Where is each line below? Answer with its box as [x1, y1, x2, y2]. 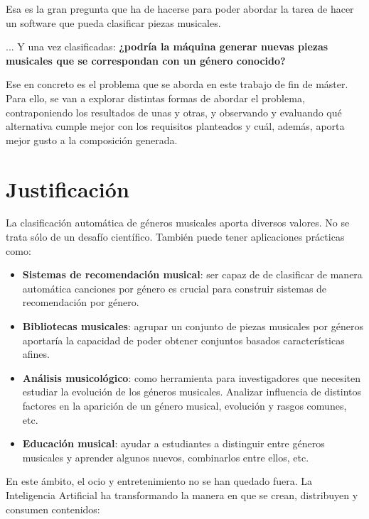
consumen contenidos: [6, 501, 100, 516]
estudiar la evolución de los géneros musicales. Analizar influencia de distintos [22, 384, 362, 399]
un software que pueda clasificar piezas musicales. [6, 15, 221, 30]
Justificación [6, 174, 129, 203]
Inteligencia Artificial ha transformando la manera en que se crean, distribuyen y [6, 487, 358, 502]
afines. [22, 346, 50, 361]
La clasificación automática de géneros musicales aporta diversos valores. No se [6, 215, 350, 230]
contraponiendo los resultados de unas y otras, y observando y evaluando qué [6, 104, 342, 119]
